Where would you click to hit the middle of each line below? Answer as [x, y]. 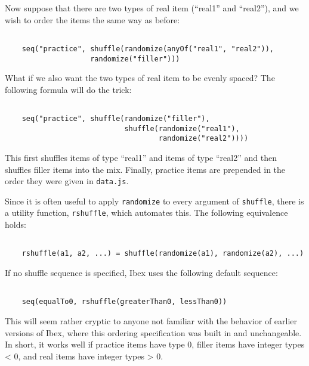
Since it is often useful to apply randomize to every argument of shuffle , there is [154, 201]
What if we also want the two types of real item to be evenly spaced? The [140, 78]
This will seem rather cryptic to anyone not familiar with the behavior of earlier [151, 320]
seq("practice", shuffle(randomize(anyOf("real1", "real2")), [148, 49]
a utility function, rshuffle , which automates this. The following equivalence [146, 213]
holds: [16, 224]
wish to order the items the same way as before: [92, 19]
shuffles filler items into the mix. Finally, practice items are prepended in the [145, 169]
